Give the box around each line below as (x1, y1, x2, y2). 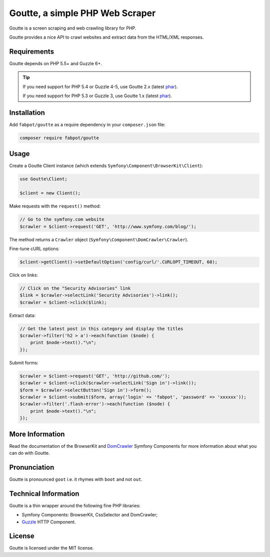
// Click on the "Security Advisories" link (19, 285, 131, 291)
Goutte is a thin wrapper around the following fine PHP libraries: (9, 502, 141, 508)
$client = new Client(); (19, 191, 81, 196)
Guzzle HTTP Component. (21, 519, 76, 525)
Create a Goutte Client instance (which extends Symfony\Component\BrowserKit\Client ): (9, 163, 203, 169)
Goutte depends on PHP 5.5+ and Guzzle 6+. (9, 60, 102, 66)
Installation (9, 108, 45, 117)
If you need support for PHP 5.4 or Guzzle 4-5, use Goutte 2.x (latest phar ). (22, 83, 178, 90)
